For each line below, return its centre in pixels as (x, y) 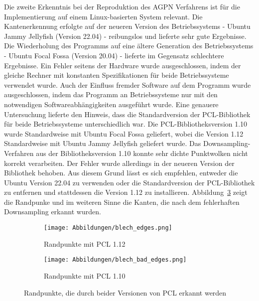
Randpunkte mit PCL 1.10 (85, 275)
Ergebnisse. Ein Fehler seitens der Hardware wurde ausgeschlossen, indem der (123, 65)
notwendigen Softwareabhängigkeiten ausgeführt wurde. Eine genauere (111, 104)
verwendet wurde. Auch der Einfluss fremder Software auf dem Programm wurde (128, 84)
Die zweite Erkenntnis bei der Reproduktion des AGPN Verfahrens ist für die (122, 6)
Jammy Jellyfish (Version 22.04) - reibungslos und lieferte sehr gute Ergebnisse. (125, 36)
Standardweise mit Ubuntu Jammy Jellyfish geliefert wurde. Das (103, 143)
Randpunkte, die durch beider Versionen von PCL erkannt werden (125, 292)
